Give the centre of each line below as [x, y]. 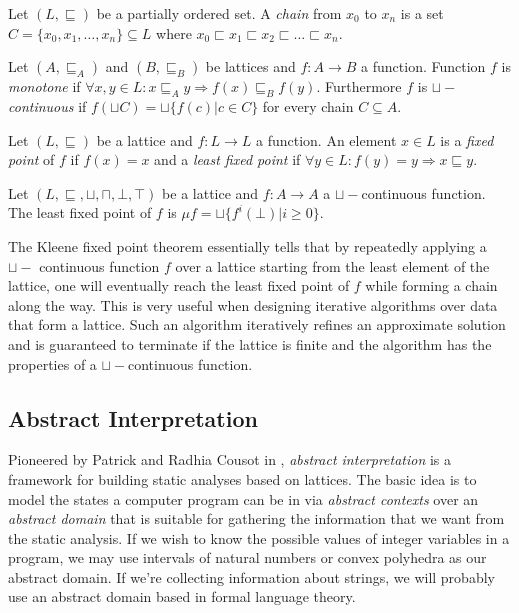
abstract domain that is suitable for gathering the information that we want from [256, 518]
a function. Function [423, 66]
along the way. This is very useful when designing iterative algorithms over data [253, 304]
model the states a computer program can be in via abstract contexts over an [243, 498]
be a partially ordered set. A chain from [219, 13]
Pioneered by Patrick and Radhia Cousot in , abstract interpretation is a [230, 459]
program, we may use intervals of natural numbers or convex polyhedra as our [247, 557]
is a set [422, 13]
